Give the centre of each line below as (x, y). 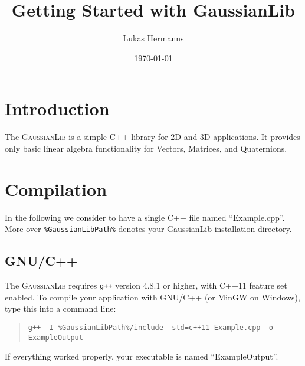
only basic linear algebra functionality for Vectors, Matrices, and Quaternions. (146, 148)
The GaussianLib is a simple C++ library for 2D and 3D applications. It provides (152, 137)
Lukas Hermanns (153, 38)
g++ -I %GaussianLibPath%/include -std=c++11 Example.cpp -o (151, 327)
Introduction (57, 108)
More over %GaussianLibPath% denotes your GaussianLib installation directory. (148, 229)
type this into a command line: (60, 308)
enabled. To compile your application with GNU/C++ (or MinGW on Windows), (152, 297)
